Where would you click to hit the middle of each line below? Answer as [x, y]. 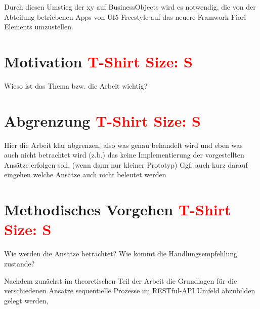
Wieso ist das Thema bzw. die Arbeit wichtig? [76, 85]
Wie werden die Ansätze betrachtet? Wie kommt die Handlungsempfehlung [121, 254]
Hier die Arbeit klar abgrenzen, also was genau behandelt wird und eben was [123, 145]
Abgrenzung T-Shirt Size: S [102, 120]
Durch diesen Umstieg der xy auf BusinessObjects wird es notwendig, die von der [130, 7]
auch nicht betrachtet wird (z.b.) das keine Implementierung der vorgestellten [124, 155]
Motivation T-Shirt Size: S [98, 61]
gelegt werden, [26, 300]
